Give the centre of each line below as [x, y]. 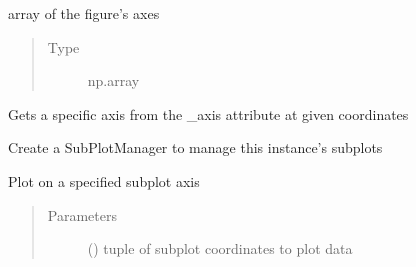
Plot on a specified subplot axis [104, 180]
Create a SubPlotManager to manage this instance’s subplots [195, 147]
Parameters [82, 214]
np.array [113, 80]
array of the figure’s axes [84, 13]
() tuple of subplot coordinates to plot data [220, 248]
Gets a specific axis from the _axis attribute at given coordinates [208, 113]
